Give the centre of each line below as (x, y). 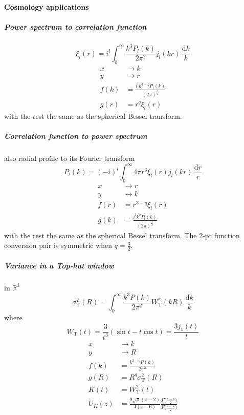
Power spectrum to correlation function (75, 26)
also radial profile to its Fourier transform (70, 158)
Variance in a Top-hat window (59, 265)
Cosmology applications (47, 6)
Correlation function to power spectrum (76, 136)
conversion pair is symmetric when (58, 245)
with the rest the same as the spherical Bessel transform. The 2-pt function (122, 235)
